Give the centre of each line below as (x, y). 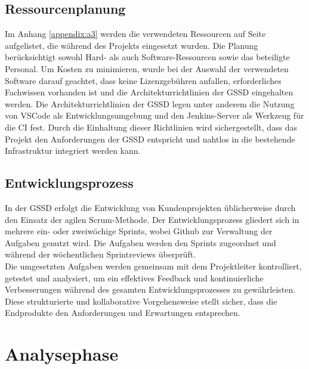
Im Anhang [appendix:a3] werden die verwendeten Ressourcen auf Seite (135, 34)
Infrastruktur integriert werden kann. (73, 151)
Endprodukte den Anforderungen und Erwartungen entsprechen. (123, 313)
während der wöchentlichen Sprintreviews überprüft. (101, 254)
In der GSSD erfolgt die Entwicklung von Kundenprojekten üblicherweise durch (150, 207)
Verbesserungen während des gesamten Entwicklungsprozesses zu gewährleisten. (150, 289)
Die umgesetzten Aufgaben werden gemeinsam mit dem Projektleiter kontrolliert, (153, 266)
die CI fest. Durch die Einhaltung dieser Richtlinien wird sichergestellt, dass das (151, 127)
